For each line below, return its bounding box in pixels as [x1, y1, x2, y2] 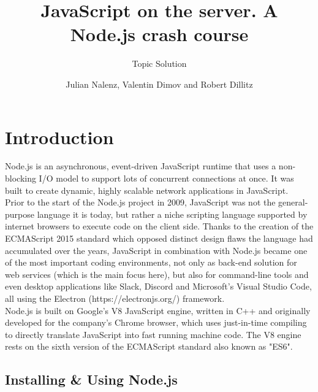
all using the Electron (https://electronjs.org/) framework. [5, 291, 225, 304]
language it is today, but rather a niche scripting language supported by [37, 207, 308, 220]
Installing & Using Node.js [5, 370, 178, 389]
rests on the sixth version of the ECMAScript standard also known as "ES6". [5, 340, 293, 353]
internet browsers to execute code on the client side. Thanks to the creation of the [5, 220, 314, 233]
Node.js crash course [70, 21, 249, 47]
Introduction [5, 124, 114, 149]
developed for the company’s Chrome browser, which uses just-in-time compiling [5, 316, 307, 329]
